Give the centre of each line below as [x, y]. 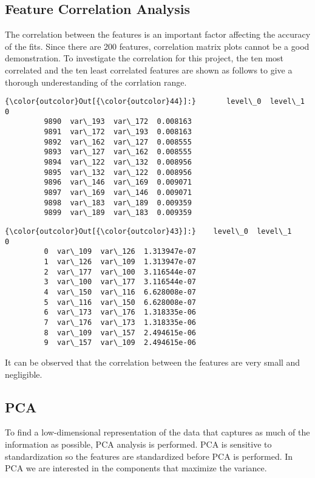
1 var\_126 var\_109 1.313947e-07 [120, 262]
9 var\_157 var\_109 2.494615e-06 [120, 343]
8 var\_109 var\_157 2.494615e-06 [120, 333]
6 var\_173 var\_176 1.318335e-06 [120, 312]
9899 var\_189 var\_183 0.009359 [118, 213]
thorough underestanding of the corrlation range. [96, 82]
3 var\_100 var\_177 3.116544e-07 [120, 282]
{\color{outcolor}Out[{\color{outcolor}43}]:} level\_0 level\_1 [148, 232]
